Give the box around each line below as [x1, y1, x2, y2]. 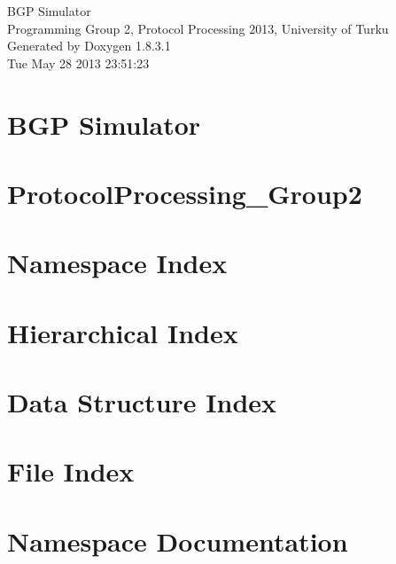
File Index [7, 453, 135, 490]
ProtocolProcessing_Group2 [7, 175, 362, 211]
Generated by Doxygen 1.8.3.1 [7, 36, 171, 55]
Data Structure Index [7, 384, 277, 420]
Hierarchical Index [7, 314, 238, 350]
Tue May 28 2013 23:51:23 [7, 53, 150, 72]
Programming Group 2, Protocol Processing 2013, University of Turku [7, 19, 389, 37]
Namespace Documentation [7, 522, 348, 559]
